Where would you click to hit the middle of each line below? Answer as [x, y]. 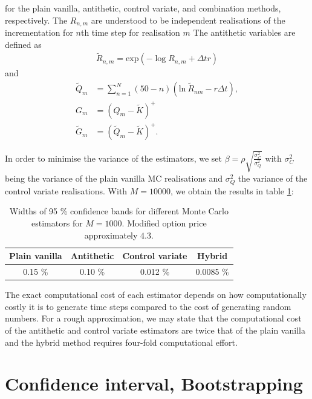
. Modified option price [164, 223]
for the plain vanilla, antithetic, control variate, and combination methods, [143, 8]
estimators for [57, 223]
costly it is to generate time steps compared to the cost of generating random [148, 306]
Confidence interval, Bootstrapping [154, 384]
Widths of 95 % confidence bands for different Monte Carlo [119, 211]
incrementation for [39, 32]
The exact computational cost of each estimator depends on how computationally [156, 295]
